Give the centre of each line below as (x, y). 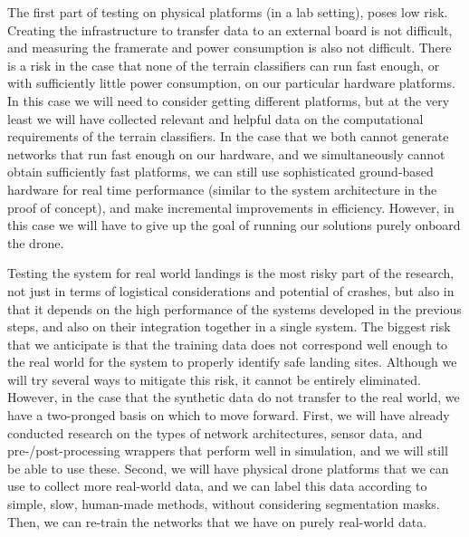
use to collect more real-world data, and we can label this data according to (217, 486)
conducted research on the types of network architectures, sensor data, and (215, 432)
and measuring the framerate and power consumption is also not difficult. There (230, 48)
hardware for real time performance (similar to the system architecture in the (222, 189)
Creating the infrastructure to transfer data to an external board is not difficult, (230, 29)
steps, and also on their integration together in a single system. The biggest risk (229, 326)
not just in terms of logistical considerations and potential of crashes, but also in (231, 290)
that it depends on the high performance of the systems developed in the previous (234, 308)
